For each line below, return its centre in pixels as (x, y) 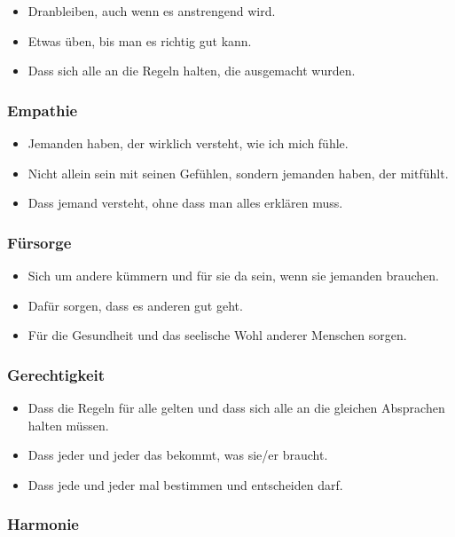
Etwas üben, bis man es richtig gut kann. (140, 40)
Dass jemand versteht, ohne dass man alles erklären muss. (185, 203)
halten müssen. (68, 425)
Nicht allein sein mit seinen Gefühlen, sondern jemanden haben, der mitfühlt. (238, 173)
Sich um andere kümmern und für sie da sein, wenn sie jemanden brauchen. (233, 275)
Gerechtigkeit (56, 374)
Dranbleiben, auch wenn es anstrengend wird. (152, 11)
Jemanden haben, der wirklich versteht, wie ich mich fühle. (188, 143)
